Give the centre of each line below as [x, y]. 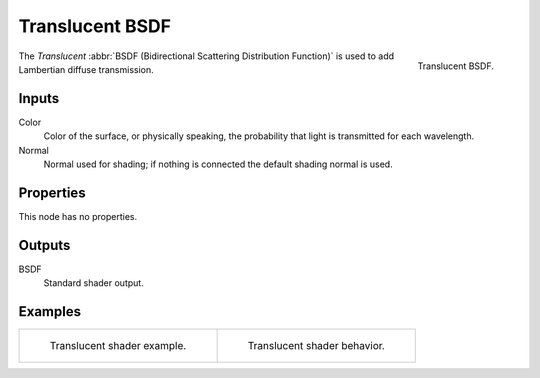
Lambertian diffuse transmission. [86, 69]
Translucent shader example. [118, 346]
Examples [50, 311]
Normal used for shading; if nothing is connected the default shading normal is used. [218, 164]
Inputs [39, 98]
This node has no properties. [78, 216]
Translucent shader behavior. [316, 346]
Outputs [44, 245]
